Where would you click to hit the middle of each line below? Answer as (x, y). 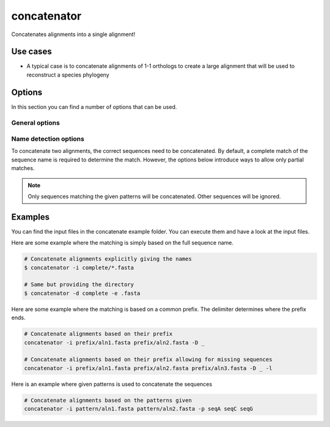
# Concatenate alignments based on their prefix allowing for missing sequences (148, 360)
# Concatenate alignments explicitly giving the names (108, 259)
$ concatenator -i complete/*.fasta (79, 267)
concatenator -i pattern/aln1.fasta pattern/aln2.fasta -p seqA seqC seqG (139, 409)
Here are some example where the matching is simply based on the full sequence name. (123, 243)
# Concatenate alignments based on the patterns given (108, 400)
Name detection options (48, 139)
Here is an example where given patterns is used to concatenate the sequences (112, 384)
